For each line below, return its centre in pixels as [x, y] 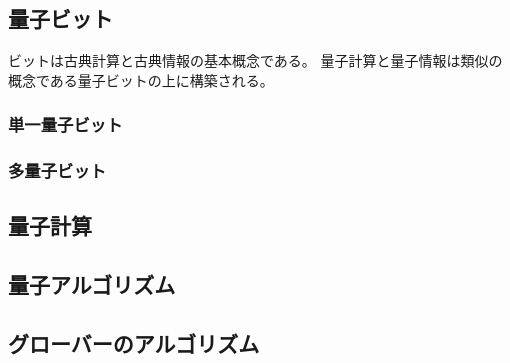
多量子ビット [57, 170]
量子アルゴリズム [92, 284]
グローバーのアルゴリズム [134, 343]
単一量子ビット [65, 124]
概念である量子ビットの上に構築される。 [141, 79]
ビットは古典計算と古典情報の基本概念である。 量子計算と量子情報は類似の [255, 60]
